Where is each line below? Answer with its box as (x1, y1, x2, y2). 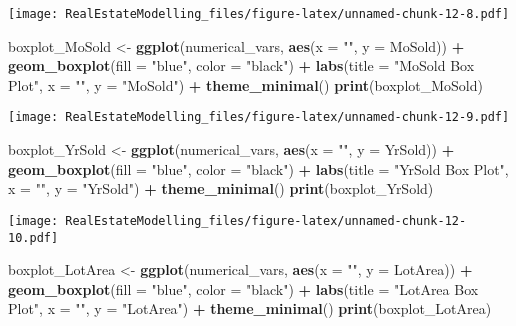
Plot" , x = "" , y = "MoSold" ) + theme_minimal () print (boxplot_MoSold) (8, 74, 483, 95)
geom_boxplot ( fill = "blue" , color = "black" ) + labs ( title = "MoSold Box (8, 55, 475, 76)
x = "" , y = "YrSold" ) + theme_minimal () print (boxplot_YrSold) (8, 178, 434, 199)
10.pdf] (8, 230, 59, 245)
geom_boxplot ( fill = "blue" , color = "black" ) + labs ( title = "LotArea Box (8, 278, 479, 299)
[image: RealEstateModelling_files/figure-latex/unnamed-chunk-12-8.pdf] (8, 7, 510, 21)
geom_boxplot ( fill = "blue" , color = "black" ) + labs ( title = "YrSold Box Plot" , (8, 158, 509, 179)
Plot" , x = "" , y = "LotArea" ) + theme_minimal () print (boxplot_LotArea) (8, 298, 492, 319)
